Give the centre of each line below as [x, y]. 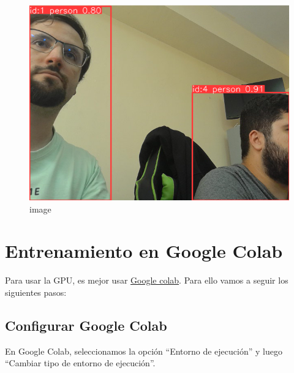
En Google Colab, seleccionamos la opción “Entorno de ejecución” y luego [144, 351]
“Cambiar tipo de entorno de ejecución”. [80, 363]
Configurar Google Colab [86, 325]
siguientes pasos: [36, 292]
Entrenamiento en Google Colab [144, 251]
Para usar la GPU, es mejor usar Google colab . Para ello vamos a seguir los [147, 280]
